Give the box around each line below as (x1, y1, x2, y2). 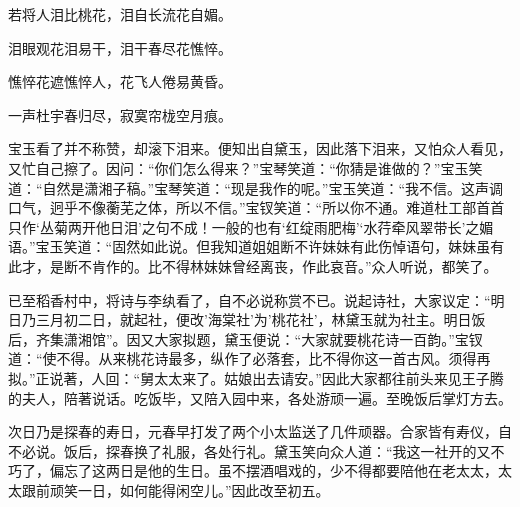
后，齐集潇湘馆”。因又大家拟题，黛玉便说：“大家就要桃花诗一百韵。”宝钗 (8, 328, 483, 349)
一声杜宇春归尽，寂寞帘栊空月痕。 (8, 104, 232, 125)
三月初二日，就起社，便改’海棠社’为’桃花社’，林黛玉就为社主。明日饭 (35, 309, 486, 330)
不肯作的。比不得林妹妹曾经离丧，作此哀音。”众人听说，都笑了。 (77, 255, 498, 276)
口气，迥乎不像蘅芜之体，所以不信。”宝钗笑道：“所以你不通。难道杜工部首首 (8, 197, 505, 218)
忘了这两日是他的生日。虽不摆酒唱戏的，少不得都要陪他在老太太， (63, 460, 498, 481)
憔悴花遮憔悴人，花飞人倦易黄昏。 (8, 71, 232, 92)
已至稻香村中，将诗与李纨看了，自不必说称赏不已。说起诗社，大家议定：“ (8, 289, 491, 310)
